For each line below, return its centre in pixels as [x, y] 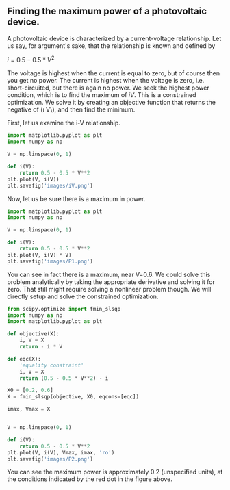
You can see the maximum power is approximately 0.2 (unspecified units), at [115, 472]
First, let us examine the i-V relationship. [64, 123]
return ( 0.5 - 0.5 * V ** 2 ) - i [64, 378]
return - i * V [41, 347]
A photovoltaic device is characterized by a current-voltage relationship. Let [114, 38]
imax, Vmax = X [29, 409]
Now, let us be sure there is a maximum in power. [76, 198]
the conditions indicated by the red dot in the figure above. [90, 479]
